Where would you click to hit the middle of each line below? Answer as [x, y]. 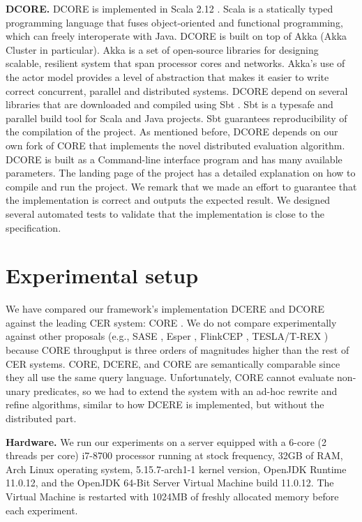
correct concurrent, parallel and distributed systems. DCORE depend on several [177, 90]
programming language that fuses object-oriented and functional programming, [174, 22]
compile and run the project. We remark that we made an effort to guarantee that [181, 186]
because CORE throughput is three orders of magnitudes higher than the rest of [178, 350]
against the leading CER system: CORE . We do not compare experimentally [171, 322]
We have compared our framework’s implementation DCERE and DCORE [165, 309]
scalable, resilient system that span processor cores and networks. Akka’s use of [175, 63]
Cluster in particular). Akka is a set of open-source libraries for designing [162, 49]
